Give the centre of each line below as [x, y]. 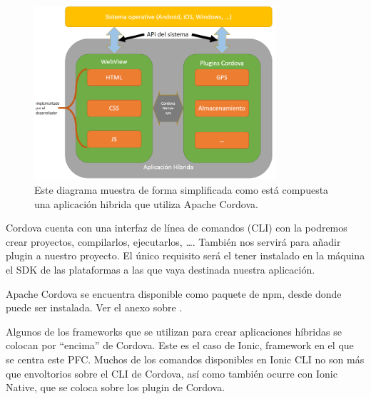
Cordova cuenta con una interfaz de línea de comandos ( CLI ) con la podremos [177, 228]
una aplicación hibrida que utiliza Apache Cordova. [146, 203]
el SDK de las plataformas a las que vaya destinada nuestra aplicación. [161, 270]
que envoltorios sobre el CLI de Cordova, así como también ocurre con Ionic [172, 373]
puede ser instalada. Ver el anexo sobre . [94, 307]
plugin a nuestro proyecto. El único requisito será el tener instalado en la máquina [185, 255]
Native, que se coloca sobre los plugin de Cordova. [116, 387]
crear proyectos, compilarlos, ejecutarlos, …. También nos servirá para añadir [173, 241]
